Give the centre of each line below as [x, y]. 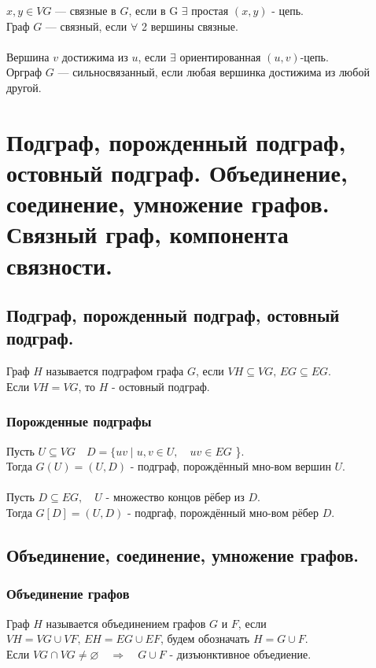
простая [210, 10]
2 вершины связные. [190, 26]
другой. [24, 87]
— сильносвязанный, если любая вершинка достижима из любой [214, 72]
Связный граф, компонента [147, 234]
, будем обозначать [205, 638]
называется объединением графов [126, 623]
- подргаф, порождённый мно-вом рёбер [223, 513]
